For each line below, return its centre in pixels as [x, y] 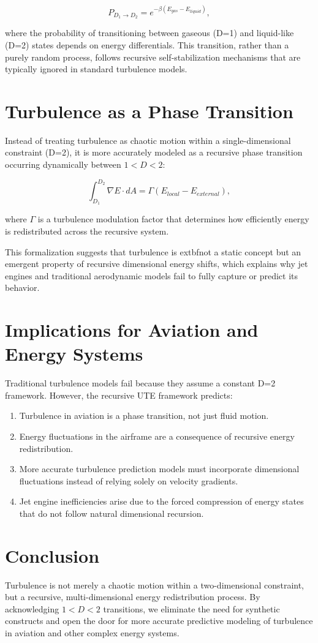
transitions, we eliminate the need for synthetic [191, 608]
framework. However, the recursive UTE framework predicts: [119, 395]
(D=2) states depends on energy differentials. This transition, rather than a [147, 44]
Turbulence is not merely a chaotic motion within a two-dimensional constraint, [155, 585]
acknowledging [32, 608]
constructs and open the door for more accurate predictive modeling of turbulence [159, 621]
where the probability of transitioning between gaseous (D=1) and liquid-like [150, 33]
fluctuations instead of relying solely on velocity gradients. [129, 480]
